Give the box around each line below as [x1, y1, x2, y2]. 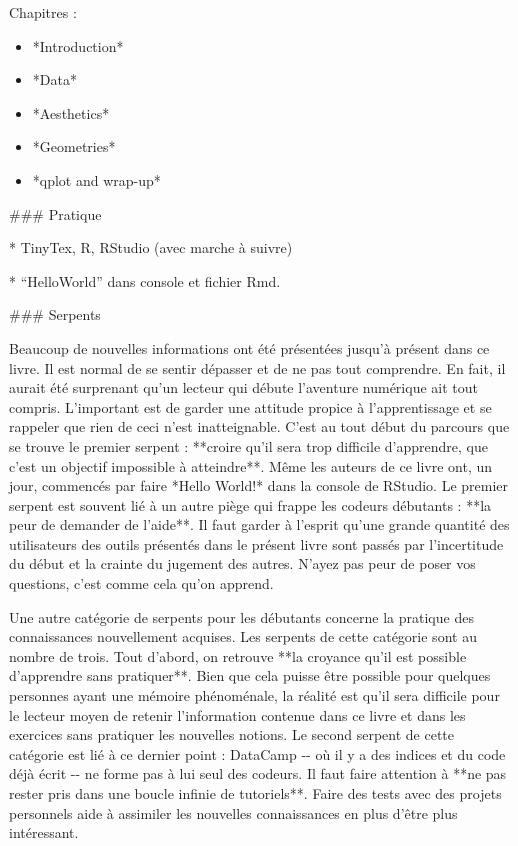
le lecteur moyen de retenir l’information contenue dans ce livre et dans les [9, 704, 466, 725]
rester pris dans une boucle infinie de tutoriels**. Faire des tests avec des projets [9, 783, 502, 803]
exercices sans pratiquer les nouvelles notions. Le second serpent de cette [9, 724, 455, 745]
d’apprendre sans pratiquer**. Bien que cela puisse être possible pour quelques [9, 665, 491, 686]
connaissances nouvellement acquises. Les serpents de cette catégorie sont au [9, 626, 477, 647]
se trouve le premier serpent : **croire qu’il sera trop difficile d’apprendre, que [9, 435, 488, 456]
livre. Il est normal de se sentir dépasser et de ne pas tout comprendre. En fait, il [9, 357, 506, 378]
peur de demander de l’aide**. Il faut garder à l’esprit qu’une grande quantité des [9, 514, 510, 535]
